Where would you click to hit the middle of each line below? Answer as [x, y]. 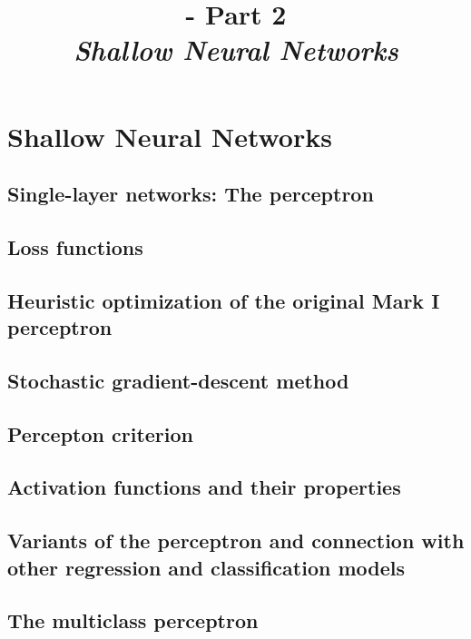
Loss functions [75, 246]
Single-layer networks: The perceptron [191, 194]
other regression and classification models [206, 567]
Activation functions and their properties [204, 487]
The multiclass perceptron [133, 620]
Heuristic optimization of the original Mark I [224, 300]
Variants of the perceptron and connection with [236, 541]
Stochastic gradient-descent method [178, 380]
